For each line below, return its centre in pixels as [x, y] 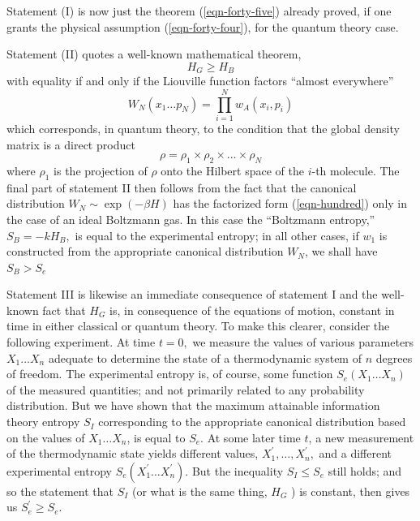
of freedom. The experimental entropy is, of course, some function [170, 374]
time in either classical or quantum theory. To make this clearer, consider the [198, 326]
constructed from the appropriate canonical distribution [145, 251]
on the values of [46, 437]
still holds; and [365, 470]
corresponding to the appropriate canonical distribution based [252, 422]
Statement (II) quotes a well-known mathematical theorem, [154, 54]
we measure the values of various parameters [303, 342]
